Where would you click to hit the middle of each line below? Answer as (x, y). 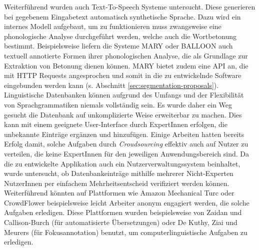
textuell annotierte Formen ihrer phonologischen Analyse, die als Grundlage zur (126, 55)
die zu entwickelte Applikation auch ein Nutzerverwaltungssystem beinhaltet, (122, 163)
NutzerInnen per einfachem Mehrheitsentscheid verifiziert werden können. (117, 183)
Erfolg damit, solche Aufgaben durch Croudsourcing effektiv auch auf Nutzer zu (126, 144)
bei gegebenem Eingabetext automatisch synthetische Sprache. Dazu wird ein (122, 16)
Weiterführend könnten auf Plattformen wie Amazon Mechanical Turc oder (119, 193)
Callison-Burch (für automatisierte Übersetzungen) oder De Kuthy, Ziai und (121, 222)
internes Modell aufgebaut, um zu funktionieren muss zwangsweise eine (113, 26)
